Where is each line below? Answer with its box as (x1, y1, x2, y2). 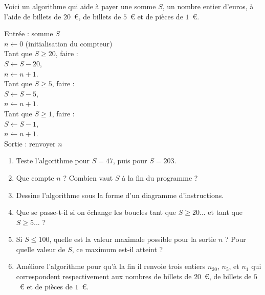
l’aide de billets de (4, 11, 61, 21)
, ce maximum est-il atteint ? (72, 243, 163, 254)
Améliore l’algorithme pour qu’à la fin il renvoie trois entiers (16, 261, 206, 272)
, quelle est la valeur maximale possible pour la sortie (49, 234, 216, 244)
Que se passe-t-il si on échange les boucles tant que (16, 207, 176, 217)
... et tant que (200, 207, 242, 217)
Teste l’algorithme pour (16, 155, 90, 166)
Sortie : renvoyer (4, 138, 56, 149)
